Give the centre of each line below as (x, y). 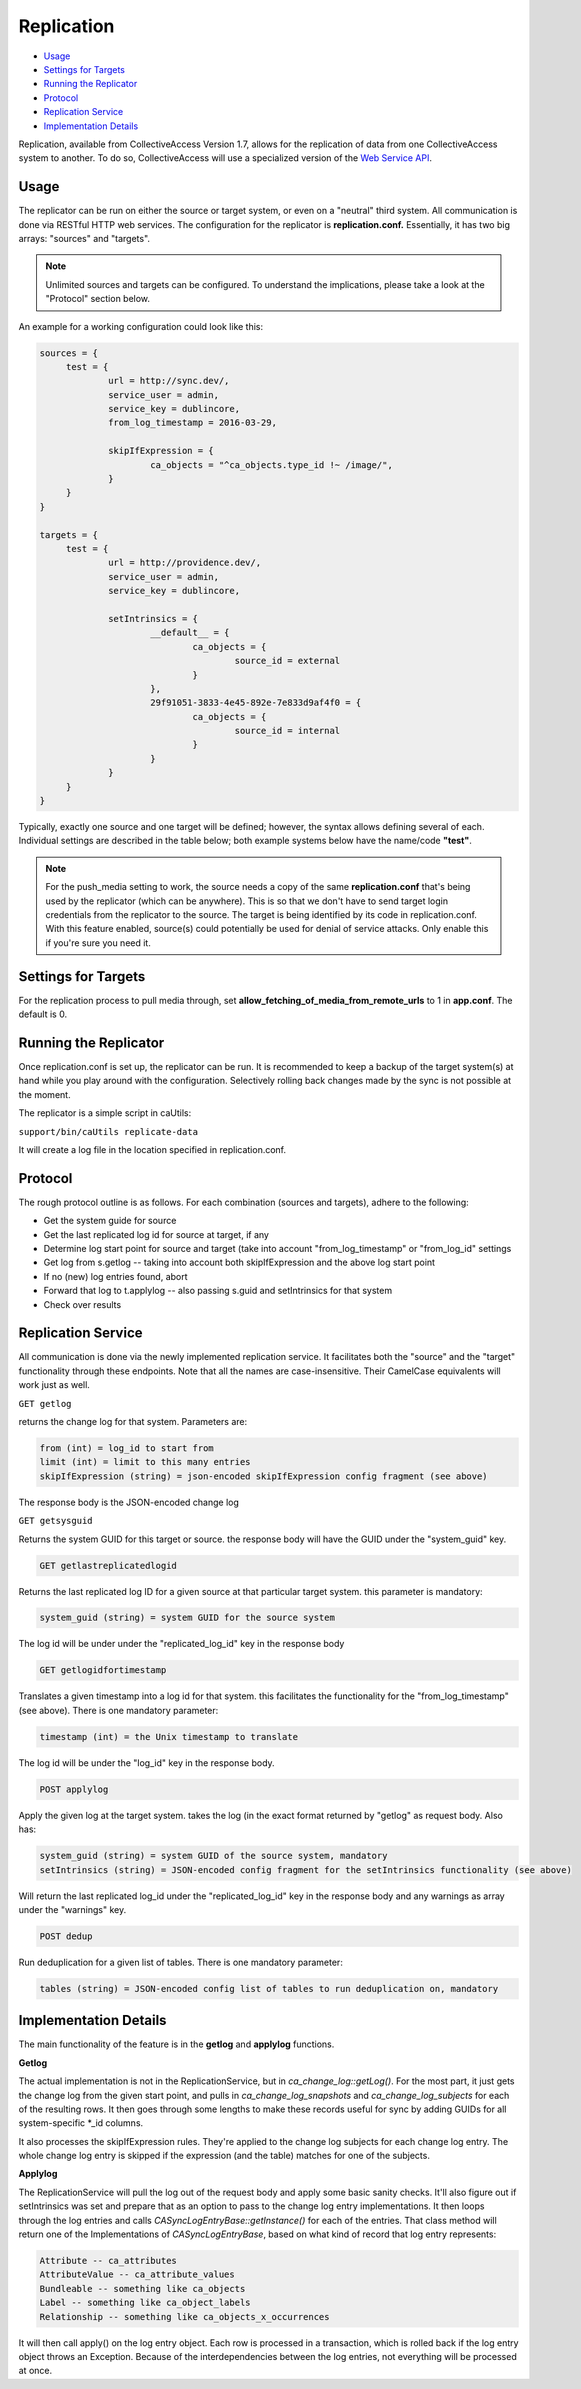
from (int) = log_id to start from (126, 1448)
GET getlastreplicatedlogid (108, 1565)
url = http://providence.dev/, (185, 563)
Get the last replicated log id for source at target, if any (156, 1234)
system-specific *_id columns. (81, 2123)
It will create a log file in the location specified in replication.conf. (152, 1149)
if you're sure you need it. (98, 942)
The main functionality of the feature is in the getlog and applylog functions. (176, 2044)
